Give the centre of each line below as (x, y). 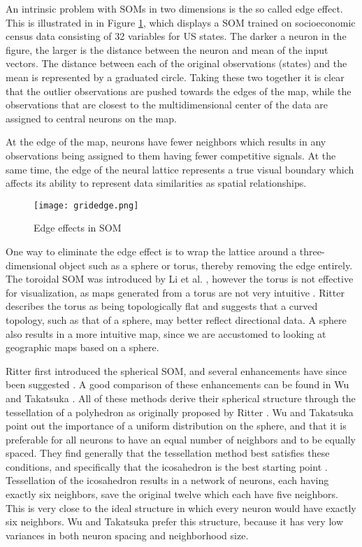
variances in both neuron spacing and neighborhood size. (127, 535)
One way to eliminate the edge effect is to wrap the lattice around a (151, 251)
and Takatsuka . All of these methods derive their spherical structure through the (181, 398)
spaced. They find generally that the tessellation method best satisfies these (168, 453)
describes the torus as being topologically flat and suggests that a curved (162, 306)
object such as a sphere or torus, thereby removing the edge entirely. (206, 265)
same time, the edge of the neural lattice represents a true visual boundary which (180, 169)
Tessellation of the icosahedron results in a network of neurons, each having (167, 480)
